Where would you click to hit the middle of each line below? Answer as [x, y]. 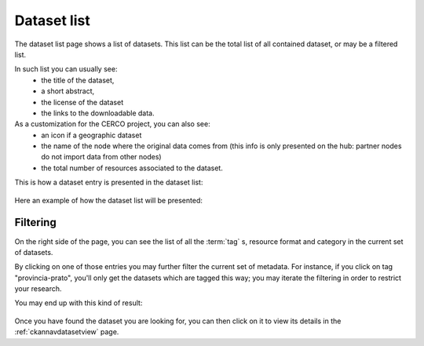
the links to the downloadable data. [98, 113]
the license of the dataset [82, 102]
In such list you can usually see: [66, 69]
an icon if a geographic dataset [91, 135]
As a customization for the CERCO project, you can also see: [113, 124]
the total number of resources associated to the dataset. [132, 168]
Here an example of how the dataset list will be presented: [109, 200]
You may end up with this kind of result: [79, 303]
